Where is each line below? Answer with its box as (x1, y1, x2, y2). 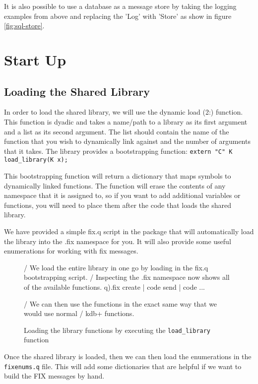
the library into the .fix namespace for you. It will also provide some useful (4, 236, 231, 246)
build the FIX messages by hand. (4, 371, 105, 381)
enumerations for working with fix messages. (4, 246, 138, 256)
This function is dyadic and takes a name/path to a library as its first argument (4, 116, 248, 127)
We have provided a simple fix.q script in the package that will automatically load (4, 226, 254, 237)
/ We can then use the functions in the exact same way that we (24, 298, 217, 309)
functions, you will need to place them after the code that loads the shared (4, 199, 232, 210)
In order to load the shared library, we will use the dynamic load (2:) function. (4, 107, 243, 117)
